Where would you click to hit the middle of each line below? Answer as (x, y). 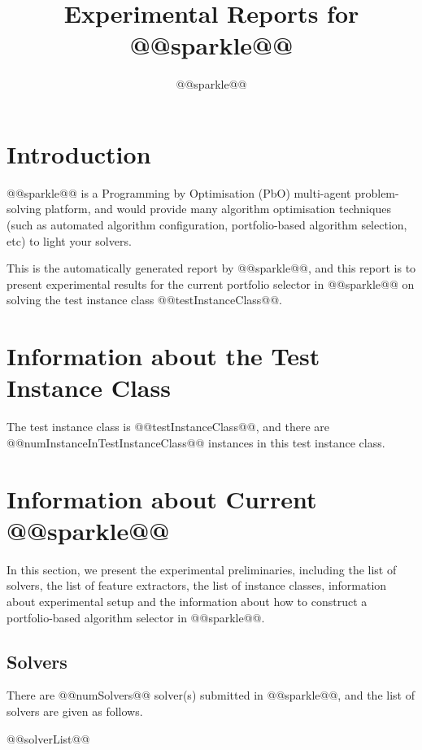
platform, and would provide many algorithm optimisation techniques (218, 209)
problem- (377, 192)
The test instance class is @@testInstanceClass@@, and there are (168, 427)
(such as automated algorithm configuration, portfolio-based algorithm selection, (207, 225)
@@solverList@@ (48, 738)
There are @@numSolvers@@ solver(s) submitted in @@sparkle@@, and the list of (211, 695)
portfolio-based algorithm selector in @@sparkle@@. (136, 617)
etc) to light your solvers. (69, 240)
